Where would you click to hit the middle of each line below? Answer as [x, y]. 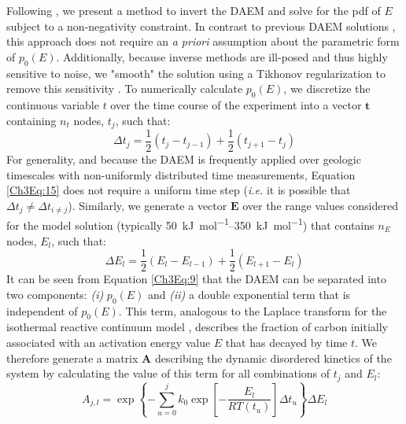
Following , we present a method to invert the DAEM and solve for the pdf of [194, 10]
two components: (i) [55, 294]
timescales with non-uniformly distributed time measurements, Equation [181, 174]
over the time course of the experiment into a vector [236, 104]
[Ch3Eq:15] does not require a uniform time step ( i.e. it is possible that [179, 190]
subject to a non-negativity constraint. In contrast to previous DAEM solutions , [201, 26]
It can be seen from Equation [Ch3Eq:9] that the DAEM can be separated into [196, 279]
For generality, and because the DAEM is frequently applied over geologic [184, 159]
